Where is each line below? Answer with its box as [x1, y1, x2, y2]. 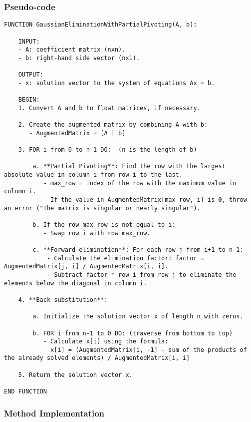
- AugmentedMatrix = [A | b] [29, 129, 126, 137]
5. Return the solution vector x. [18, 371, 133, 378]
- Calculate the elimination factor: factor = [46, 254, 204, 262]
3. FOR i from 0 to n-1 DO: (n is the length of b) [18, 146, 197, 154]
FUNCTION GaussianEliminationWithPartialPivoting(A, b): [4, 21, 197, 29]
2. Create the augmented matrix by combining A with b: [18, 121, 208, 129]
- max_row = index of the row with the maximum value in [43, 179, 237, 187]
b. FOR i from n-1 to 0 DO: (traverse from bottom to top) [32, 329, 233, 337]
